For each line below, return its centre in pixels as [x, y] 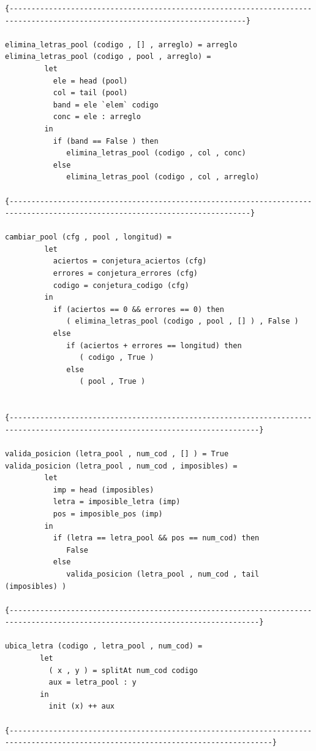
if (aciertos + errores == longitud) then [154, 345]
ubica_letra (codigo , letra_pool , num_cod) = [104, 646]
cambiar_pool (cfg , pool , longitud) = [88, 237]
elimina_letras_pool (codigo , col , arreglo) [163, 177]
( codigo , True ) [117, 358]
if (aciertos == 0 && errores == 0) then [138, 309]
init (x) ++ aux [81, 706]
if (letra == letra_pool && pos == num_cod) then [156, 538]
